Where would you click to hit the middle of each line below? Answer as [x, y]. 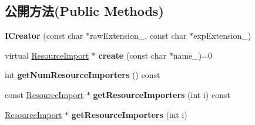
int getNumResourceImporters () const [83, 75]
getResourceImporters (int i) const [162, 94]
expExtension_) [222, 36]
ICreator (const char [44, 36]
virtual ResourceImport [47, 55]
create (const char [132, 55]
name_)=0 [193, 55]
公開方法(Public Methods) [84, 11]
